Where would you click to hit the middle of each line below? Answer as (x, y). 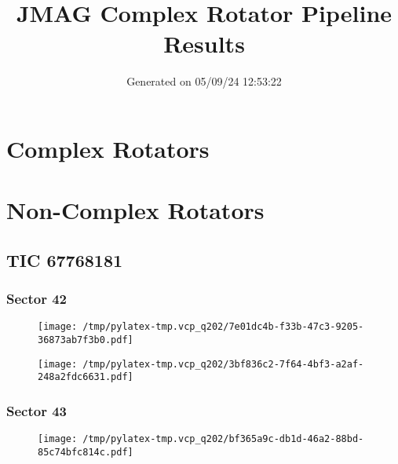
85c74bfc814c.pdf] (86, 452)
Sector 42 (37, 299)
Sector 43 (37, 411)
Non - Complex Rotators (135, 210)
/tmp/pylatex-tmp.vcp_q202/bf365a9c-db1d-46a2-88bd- (223, 439)
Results (204, 44)
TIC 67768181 (65, 259)
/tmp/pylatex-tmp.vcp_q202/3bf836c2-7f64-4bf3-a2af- (223, 364)
